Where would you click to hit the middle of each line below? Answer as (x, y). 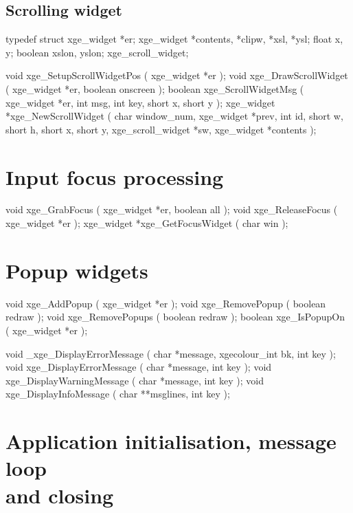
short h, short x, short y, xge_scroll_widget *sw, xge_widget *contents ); (161, 129)
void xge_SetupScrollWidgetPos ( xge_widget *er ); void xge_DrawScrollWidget (177, 75)
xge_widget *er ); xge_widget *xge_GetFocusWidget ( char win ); (147, 223)
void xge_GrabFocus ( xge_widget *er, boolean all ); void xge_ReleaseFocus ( (172, 209)
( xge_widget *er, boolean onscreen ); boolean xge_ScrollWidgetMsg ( (155, 88)
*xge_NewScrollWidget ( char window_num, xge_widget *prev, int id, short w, (174, 116)
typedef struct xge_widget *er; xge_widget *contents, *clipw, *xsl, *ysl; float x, (174, 39)
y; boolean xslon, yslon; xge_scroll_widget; (97, 52)
